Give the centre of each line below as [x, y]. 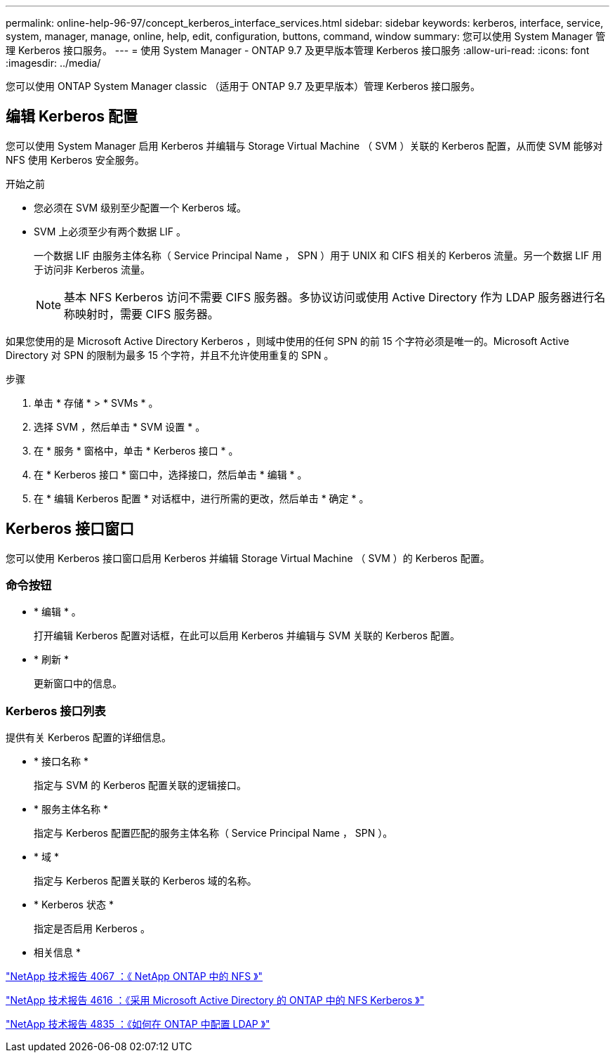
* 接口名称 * [61, 762]
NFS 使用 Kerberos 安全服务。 [75, 159]
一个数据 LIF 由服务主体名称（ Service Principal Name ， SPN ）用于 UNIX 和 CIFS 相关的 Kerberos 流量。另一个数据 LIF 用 [318, 255]
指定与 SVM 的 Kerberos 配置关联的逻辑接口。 [140, 785]
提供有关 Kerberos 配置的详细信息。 [88, 738]
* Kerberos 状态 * [74, 905]
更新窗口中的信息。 [78, 684]
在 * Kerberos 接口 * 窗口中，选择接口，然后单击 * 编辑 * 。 [171, 474]
